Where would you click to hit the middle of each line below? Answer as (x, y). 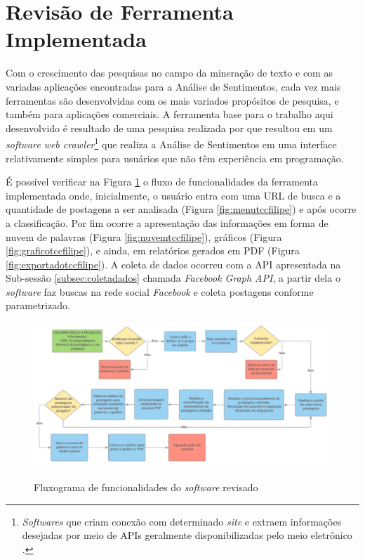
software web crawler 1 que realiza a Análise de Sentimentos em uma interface (171, 143)
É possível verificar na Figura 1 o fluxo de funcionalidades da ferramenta (162, 182)
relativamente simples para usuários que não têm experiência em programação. (175, 158)
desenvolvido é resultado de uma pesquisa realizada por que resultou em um (169, 128)
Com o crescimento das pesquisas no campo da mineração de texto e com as (169, 73)
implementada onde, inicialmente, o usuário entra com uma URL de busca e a (173, 195)
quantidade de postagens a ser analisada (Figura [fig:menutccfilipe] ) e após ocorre (181, 209)
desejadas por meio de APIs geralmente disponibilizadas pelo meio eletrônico (187, 535)
